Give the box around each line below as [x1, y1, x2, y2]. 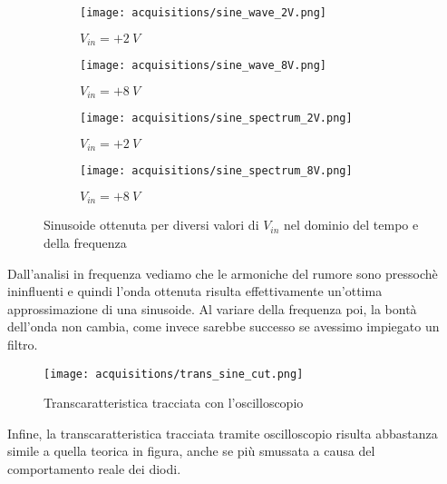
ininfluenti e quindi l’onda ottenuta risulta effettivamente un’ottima [7, 282, 383, 301]
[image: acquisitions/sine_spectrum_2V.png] [80, 112, 353, 125]
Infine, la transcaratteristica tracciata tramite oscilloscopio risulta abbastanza [7, 423, 438, 442]
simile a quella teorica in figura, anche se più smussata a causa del [7, 441, 375, 460]
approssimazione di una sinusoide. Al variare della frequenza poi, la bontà [7, 299, 417, 318]
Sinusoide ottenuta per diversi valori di [44, 215, 259, 234]
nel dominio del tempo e [284, 215, 419, 234]
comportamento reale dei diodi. [7, 459, 181, 479]
